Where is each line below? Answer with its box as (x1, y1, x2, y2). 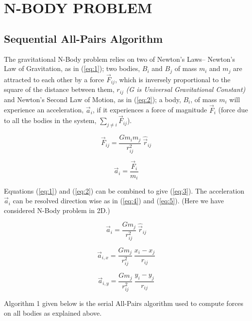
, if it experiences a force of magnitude (92, 105, 207, 115)
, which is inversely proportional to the (115, 74, 231, 84)
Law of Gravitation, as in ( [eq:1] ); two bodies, (4, 63, 140, 73)
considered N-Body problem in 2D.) (4, 205, 110, 215)
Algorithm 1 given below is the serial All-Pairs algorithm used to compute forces (4, 298, 244, 308)
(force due (218, 105, 248, 115)
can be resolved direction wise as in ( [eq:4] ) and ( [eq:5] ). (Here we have (13, 196, 224, 206)
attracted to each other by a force (4, 74, 104, 84)
